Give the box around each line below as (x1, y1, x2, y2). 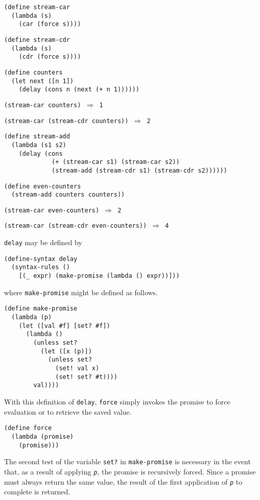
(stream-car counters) (4, 101, 81, 109)
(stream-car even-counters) (4, 206, 100, 214)
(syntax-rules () (11, 264, 70, 271)
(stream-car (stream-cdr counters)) (4, 117, 129, 125)
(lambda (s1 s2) (11, 141, 66, 149)
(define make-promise (4, 305, 78, 313)
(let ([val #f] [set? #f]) (18, 322, 110, 329)
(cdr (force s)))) (18, 53, 81, 61)
